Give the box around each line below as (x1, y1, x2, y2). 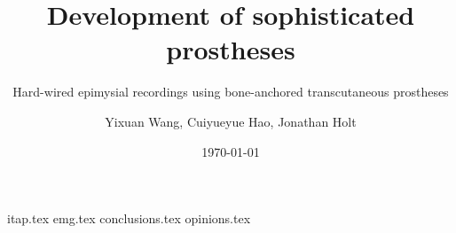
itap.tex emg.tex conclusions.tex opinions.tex (7, 209, 251, 228)
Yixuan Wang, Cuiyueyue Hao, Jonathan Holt (105, 112, 357, 130)
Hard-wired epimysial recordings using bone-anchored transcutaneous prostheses (12, 82, 449, 101)
